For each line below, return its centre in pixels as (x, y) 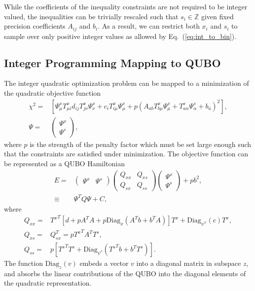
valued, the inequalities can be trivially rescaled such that (91, 16)
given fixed (217, 16)
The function (23, 263)
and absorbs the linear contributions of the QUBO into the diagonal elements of (125, 273)
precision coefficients (35, 26)
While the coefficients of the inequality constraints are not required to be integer (126, 6)
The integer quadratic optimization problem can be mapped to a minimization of (127, 83)
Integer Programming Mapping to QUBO (112, 62)
